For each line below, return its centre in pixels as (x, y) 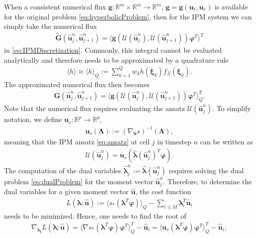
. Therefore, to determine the (207, 181)
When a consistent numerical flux (55, 6)
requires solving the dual (206, 170)
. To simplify (232, 108)
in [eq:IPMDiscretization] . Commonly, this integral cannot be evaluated (113, 50)
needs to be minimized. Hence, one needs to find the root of (95, 215)
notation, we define (33, 119)
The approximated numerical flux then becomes (77, 84)
